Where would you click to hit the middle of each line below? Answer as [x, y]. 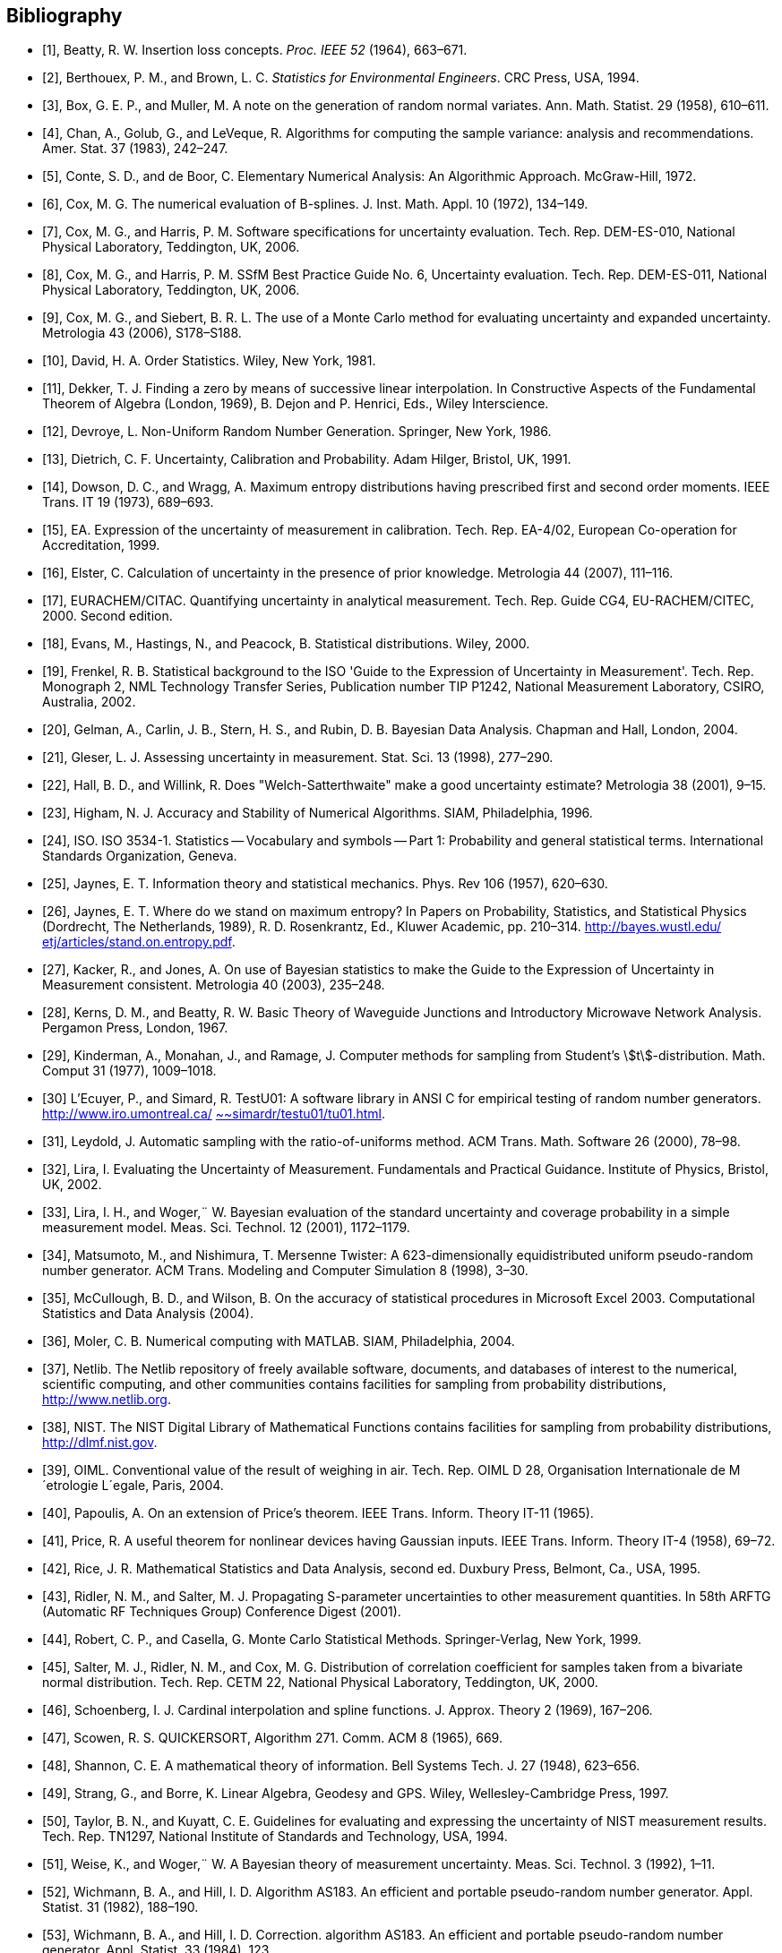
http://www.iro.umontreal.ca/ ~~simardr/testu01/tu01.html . [214, 1114]
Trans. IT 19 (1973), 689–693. [128, 502]
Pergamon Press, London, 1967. [135, 1028]
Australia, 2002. [89, 702]
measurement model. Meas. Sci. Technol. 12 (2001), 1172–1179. [226, 1228]
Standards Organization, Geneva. [140, 856]
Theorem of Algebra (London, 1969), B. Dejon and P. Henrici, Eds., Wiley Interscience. [296, 404]
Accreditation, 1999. [101, 545]
